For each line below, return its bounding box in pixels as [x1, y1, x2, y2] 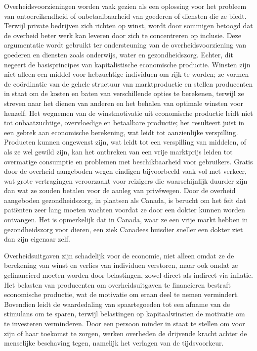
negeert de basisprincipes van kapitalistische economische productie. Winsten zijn [4, 59, 251, 69]
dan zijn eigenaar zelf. [4, 234, 70, 244]
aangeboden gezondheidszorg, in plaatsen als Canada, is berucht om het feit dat [4, 195, 246, 205]
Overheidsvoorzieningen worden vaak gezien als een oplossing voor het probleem [4, 1, 247, 11]
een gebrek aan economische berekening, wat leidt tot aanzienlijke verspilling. [4, 127, 238, 137]
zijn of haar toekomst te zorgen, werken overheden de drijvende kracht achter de [4, 328, 247, 338]
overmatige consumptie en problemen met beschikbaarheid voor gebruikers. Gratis [4, 156, 253, 166]
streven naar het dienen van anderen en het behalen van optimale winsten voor [4, 98, 244, 108]
